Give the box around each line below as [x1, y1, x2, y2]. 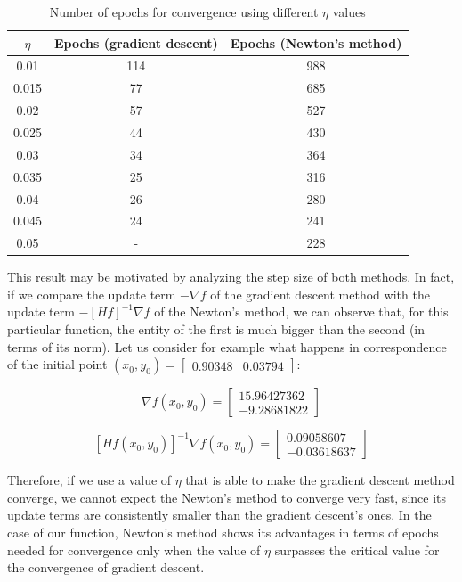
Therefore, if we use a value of [7, 471, 172, 489]
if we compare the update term [7, 284, 176, 303]
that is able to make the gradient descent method [185, 471, 455, 489]
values [332, 3, 366, 20]
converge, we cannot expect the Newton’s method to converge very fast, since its [7, 488, 447, 506]
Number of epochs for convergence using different [49, 3, 319, 20]
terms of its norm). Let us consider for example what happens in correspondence [7, 337, 447, 356]
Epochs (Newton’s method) [230, 33, 402, 52]
